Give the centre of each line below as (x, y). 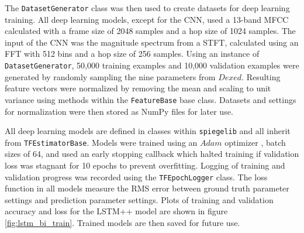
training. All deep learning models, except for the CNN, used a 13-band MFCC (147, 19)
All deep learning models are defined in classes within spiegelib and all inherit (148, 131)
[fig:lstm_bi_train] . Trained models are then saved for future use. (122, 223)
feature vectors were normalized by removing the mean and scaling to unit (138, 88)
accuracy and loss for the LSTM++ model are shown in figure (116, 211)
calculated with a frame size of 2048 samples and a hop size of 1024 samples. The (150, 31)
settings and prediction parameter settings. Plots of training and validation (139, 199)
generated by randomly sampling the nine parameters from (110, 76)
